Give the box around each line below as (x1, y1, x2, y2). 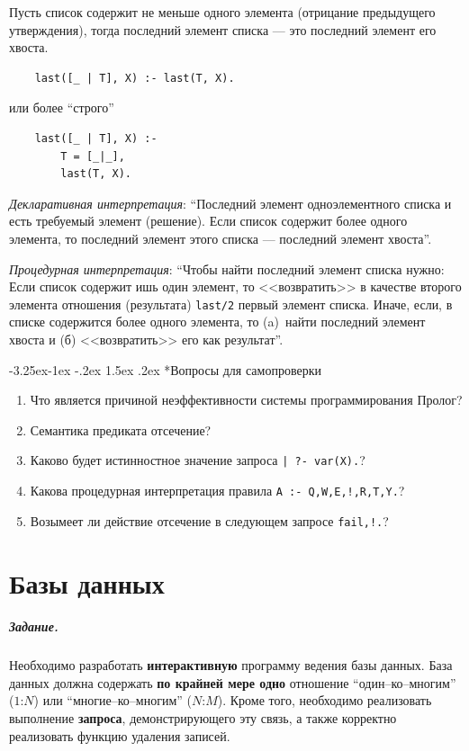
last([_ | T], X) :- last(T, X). (34, 71, 235, 85)
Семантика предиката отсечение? (30, 420, 212, 439)
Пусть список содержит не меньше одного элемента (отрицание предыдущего (9, 3, 436, 21)
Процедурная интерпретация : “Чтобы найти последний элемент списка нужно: (9, 259, 445, 278)
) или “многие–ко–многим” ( (33, 691, 193, 710)
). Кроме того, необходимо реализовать (217, 691, 432, 710)
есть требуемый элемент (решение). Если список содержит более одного (9, 211, 408, 230)
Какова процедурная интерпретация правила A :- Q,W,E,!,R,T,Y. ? (30, 481, 405, 499)
